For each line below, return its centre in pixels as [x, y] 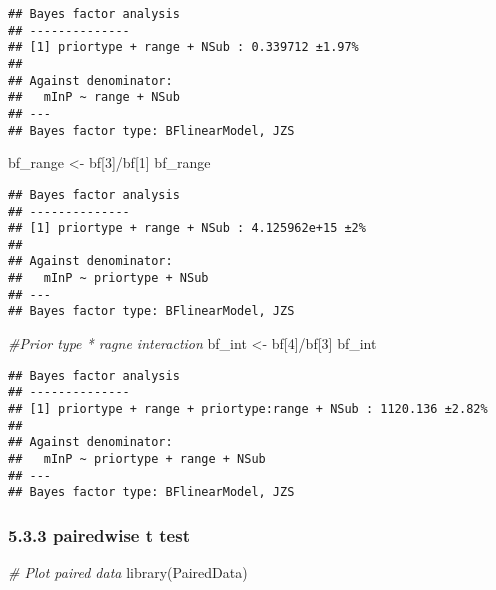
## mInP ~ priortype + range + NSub [137, 458]
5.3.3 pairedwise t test [99, 534]
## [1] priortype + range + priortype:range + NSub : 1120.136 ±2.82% [248, 409]
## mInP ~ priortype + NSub [108, 278]
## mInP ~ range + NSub [94, 97]
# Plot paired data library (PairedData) [128, 572]
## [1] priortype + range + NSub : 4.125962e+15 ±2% [187, 228]
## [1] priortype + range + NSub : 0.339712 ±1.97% [183, 47]
